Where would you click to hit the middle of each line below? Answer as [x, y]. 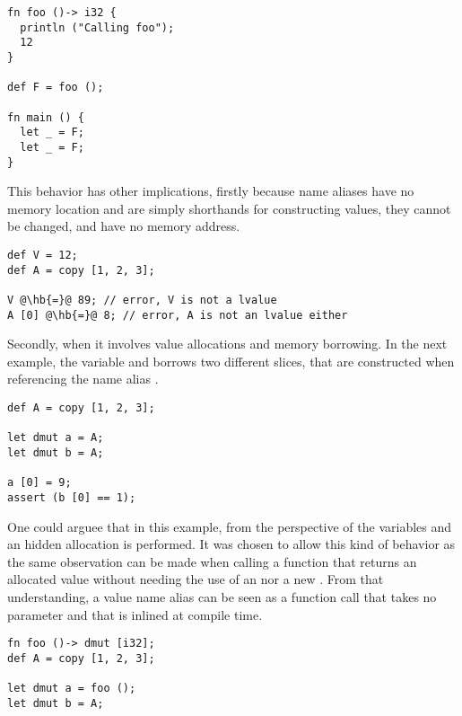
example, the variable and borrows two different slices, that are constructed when [231, 361]
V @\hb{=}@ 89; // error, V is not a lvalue [142, 300]
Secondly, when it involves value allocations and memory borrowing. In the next [227, 344]
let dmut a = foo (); [72, 689]
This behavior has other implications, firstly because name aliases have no [211, 191]
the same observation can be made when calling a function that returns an [212, 561]
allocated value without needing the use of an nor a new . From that [196, 579]
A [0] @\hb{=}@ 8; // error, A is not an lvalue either [178, 315]
